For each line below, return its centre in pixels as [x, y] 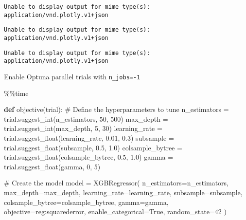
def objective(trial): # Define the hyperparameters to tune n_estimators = [116, 109]
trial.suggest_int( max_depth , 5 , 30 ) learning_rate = [83, 128]
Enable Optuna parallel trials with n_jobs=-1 [72, 76]
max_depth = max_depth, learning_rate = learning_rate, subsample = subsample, [123, 192]
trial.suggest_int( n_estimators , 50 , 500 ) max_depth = [86, 119]
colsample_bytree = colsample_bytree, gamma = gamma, [86, 202]
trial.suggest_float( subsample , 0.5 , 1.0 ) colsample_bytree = [93, 147]
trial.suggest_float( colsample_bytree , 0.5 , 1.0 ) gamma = [89, 157]
